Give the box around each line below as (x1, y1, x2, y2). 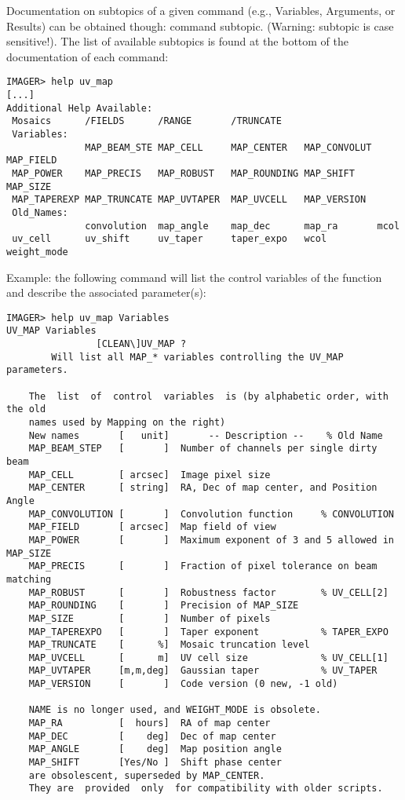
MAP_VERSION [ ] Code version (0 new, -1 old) (28, 678, 338, 690)
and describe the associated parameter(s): (6, 284, 206, 301)
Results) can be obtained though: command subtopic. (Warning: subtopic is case (6, 17, 394, 34)
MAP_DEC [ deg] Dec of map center (28, 730, 276, 742)
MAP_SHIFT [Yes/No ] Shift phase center (28, 757, 282, 769)
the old (6, 404, 46, 415)
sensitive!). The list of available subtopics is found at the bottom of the (6, 33, 349, 49)
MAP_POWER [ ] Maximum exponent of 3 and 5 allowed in (28, 534, 394, 546)
